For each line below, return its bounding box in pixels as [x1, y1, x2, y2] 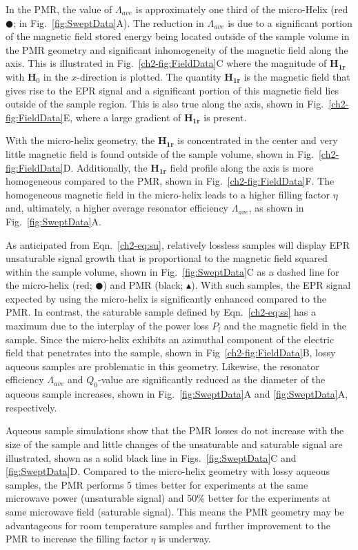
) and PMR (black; [103, 278, 183, 292]
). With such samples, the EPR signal [191, 278, 351, 292]
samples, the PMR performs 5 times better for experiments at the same [6, 477, 308, 491]
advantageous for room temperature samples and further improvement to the [6, 518, 331, 532]
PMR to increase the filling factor [6, 531, 148, 546]
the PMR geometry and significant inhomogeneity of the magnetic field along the [6, 42, 348, 57]
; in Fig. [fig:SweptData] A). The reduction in [13, 15, 204, 30]
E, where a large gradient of [63, 110, 181, 124]
